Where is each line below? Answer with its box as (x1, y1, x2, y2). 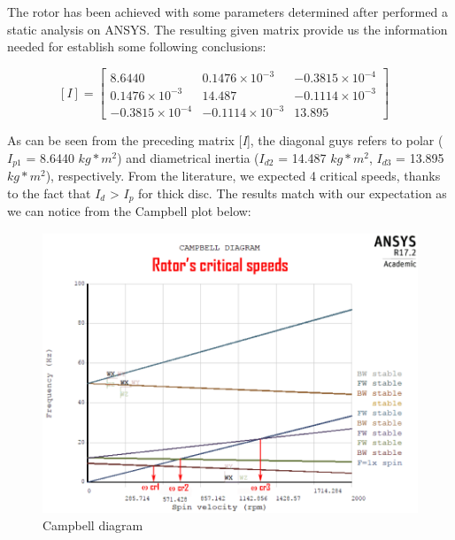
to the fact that (7, 184, 91, 203)
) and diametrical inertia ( (117, 148, 259, 166)
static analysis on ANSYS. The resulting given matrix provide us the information (7, 19, 448, 38)
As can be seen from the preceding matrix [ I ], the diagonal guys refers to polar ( (7, 131, 443, 150)
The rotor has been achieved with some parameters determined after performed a (7, 3, 448, 20)
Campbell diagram (42, 516, 143, 535)
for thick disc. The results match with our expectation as (138, 184, 447, 203)
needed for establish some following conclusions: (7, 37, 266, 56)
